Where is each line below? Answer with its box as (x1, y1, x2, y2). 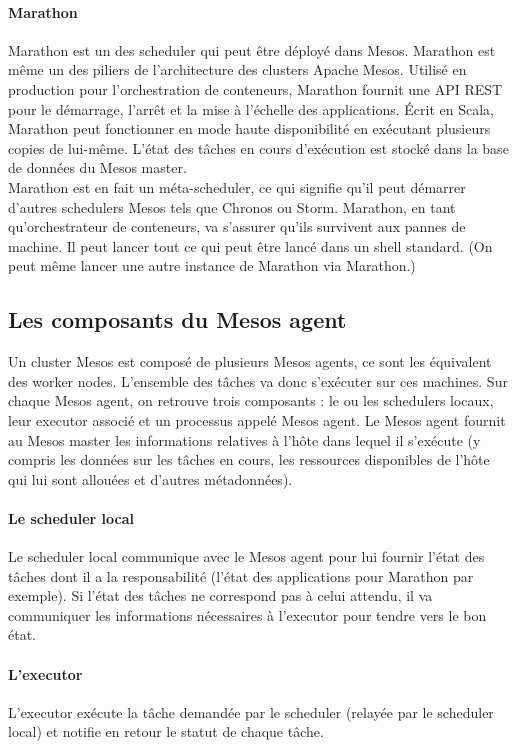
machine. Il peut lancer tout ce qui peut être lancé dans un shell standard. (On (8, 235, 493, 256)
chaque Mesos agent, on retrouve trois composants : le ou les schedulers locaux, (8, 390, 494, 411)
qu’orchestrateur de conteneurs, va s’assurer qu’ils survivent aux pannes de (8, 216, 466, 237)
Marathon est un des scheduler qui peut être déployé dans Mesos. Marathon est (8, 39, 496, 60)
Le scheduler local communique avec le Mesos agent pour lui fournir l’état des (8, 546, 485, 567)
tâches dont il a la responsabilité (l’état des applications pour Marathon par (8, 565, 474, 586)
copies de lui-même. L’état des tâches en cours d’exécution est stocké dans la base (8, 137, 509, 158)
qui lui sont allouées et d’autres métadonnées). (8, 468, 293, 489)
